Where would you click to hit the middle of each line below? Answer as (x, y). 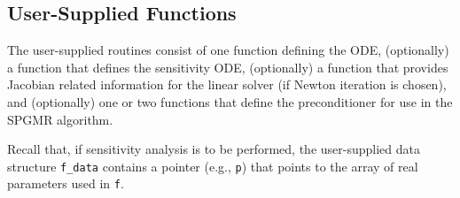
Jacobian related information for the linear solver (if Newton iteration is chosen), (227, 84)
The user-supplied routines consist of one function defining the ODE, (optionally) (228, 50)
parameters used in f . (66, 183)
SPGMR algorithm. (60, 119)
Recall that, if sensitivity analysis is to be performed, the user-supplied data (214, 149)
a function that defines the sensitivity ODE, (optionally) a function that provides (228, 67)
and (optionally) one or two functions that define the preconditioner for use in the (230, 101)
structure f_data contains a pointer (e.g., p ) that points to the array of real (213, 166)
